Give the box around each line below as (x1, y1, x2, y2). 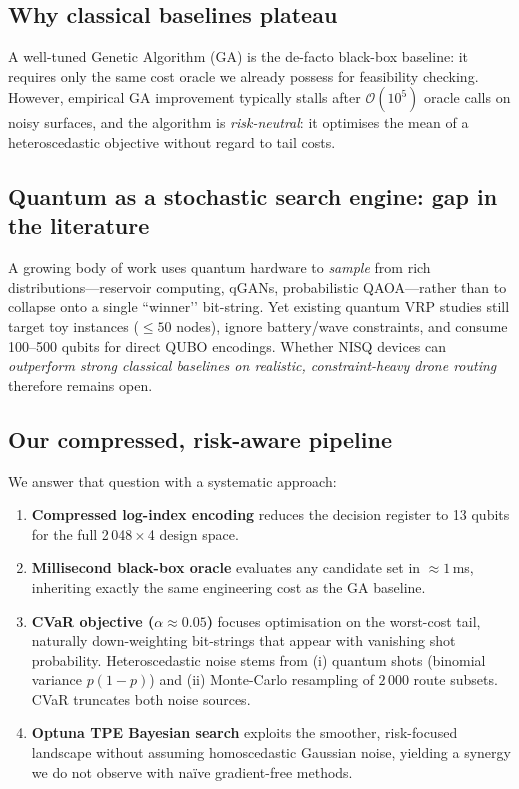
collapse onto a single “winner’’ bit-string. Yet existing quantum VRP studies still (8, 296, 510, 317)
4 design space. (147, 523, 239, 544)
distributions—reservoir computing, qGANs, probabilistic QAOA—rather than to (8, 276, 507, 297)
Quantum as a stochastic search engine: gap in (8, 180, 498, 211)
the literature (8, 210, 150, 241)
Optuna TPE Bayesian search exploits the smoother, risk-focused (31, 722, 458, 743)
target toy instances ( (8, 315, 139, 336)
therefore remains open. (8, 374, 153, 395)
